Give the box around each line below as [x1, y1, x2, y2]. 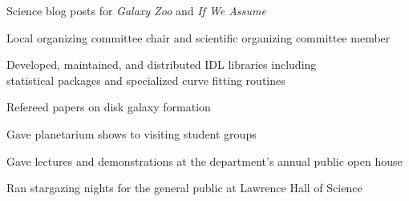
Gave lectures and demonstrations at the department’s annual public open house [6, 152, 403, 169]
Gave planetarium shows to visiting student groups [6, 125, 257, 142]
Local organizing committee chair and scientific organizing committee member [6, 29, 391, 46]
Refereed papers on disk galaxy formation [6, 98, 211, 115]
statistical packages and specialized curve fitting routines [6, 71, 285, 88]
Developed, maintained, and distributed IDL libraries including [6, 56, 317, 73]
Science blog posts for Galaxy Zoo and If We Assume [6, 2, 266, 18]
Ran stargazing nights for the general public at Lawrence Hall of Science [6, 179, 362, 196]
